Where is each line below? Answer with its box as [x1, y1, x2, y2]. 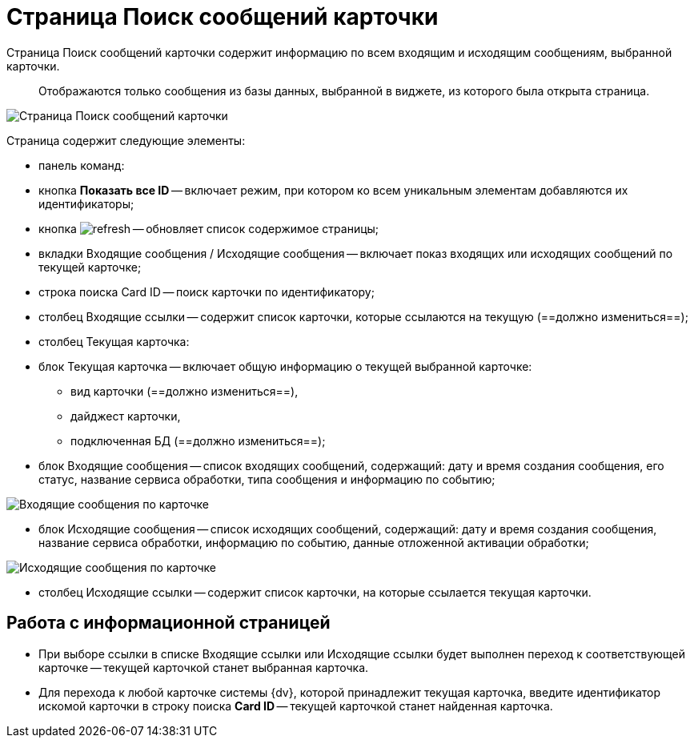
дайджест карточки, [70, 408, 181, 423]
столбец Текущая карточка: [38, 334, 190, 348]
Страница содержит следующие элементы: [6, 133, 246, 147]
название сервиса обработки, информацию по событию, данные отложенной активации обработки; [38, 535, 589, 549]
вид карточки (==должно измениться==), [70, 384, 299, 398]
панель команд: [38, 158, 125, 172]
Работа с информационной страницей [6, 613, 331, 633]
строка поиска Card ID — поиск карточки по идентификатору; [38, 284, 375, 299]
